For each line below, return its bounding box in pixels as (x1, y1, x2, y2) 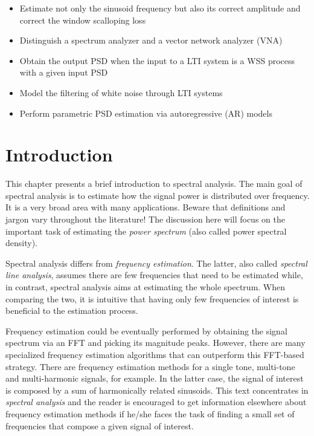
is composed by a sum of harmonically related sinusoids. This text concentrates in (5, 383, 309, 396)
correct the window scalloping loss (19, 13, 146, 26)
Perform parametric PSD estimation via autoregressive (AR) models (19, 106, 272, 119)
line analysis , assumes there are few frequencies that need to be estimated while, (5, 268, 303, 281)
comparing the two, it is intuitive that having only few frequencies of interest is (5, 292, 299, 305)
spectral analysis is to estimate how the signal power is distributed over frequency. (5, 189, 310, 201)
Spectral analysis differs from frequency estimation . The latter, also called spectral (5, 256, 307, 269)
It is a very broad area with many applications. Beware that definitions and (5, 201, 286, 213)
